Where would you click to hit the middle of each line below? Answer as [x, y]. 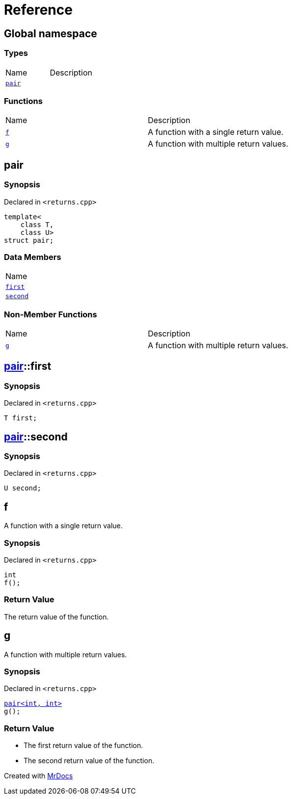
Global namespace [51, 33]
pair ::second [36, 437]
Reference [38, 10]
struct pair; [29, 240]
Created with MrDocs [39, 776]
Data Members [33, 257]
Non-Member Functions [51, 314]
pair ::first [28, 366]
